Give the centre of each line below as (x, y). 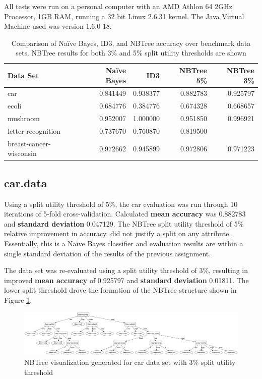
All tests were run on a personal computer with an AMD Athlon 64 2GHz (118, 6)
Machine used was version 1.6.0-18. (58, 26)
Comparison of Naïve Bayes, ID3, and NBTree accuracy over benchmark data (131, 43)
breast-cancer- (29, 143)
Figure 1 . (18, 300)
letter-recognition (34, 130)
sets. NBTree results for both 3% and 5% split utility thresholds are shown (131, 53)
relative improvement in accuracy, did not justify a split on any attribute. (118, 233)
